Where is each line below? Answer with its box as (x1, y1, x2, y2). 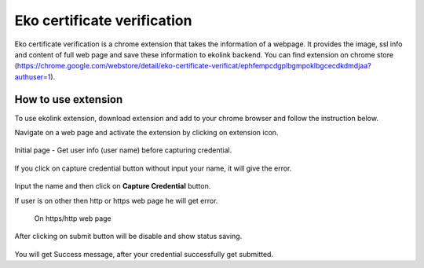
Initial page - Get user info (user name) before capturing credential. (14, 145, 232, 155)
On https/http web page (34, 213, 111, 223)
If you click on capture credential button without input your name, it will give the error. (14, 163, 292, 173)
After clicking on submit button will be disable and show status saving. (14, 232, 243, 241)
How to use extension (14, 93, 123, 106)
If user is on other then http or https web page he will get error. (14, 196, 218, 205)
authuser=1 (14, 72, 51, 82)
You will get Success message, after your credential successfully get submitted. (14, 249, 274, 259)
